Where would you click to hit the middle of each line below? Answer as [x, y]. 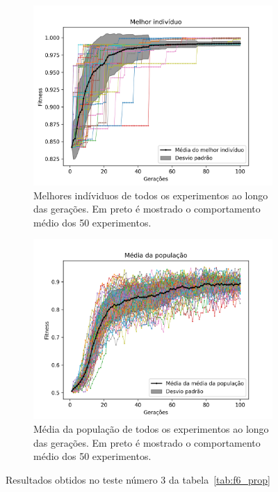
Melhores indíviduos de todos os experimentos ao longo [151, 195]
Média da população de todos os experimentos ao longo [151, 428]
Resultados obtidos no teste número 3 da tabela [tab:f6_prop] [138, 479]
